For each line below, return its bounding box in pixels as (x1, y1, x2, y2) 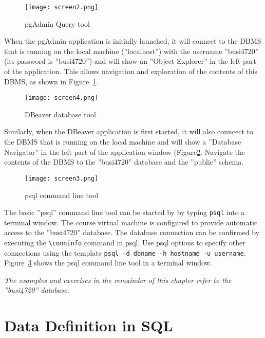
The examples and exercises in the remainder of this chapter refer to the (4, 274, 232, 285)
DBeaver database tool (25, 109, 96, 119)
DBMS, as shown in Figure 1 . (4, 76, 99, 86)
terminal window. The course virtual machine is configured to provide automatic (4, 217, 258, 227)
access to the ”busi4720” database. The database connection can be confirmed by (4, 227, 259, 238)
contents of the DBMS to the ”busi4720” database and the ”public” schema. (4, 156, 244, 167)
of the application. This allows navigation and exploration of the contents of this (4, 66, 258, 77)
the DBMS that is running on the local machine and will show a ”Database (4, 136, 241, 147)
